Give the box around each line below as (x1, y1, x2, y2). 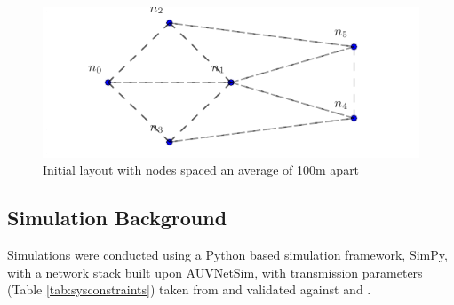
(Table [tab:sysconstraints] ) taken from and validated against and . (7, 280, 371, 299)
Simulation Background (7, 204, 227, 231)
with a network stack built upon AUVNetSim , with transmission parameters (7, 262, 423, 281)
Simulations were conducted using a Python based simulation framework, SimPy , (7, 245, 448, 263)
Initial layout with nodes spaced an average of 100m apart (43, 160, 360, 179)
